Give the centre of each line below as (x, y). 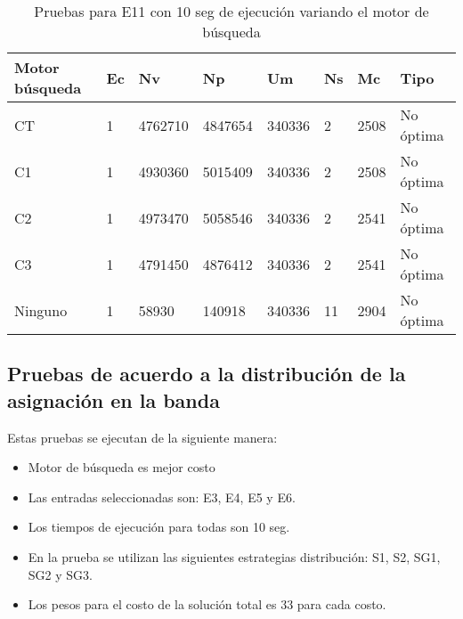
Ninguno (41, 310)
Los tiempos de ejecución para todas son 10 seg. (159, 527)
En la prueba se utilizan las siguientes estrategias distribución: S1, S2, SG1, (234, 556)
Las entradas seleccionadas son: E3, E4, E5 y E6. (162, 497)
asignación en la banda (114, 399)
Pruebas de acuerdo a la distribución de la (207, 374)
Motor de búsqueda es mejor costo (122, 467)
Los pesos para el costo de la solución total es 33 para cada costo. (207, 604)
